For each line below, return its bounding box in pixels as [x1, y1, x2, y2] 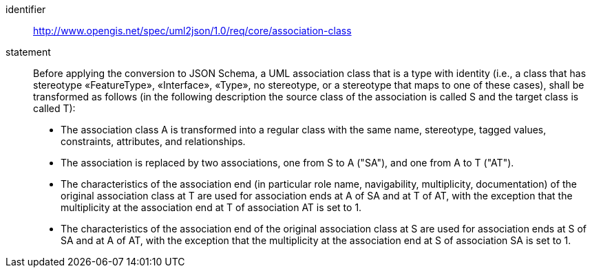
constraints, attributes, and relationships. [61, 135, 246, 147]
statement [6, 46, 51, 58]
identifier [6, 3, 46, 15]
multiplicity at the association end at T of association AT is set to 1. [61, 201, 362, 213]
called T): [33, 102, 76, 114]
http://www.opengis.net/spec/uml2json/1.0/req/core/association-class [33, 25, 352, 36]
